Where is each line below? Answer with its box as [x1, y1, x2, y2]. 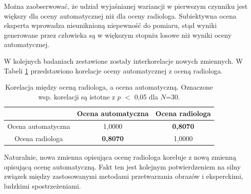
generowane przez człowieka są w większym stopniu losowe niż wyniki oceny [4, 29, 232, 40]
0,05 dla [134, 91, 159, 101]
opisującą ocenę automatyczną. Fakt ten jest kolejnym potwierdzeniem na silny [4, 161, 241, 171]
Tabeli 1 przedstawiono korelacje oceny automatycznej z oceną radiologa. [4, 65, 223, 75]
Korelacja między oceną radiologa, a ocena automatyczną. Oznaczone [5, 82, 213, 92]
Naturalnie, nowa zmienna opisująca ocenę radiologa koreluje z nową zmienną [4, 152, 236, 162]
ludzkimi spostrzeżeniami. [4, 180, 81, 191]
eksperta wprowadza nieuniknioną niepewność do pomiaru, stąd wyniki [4, 20, 217, 30]
